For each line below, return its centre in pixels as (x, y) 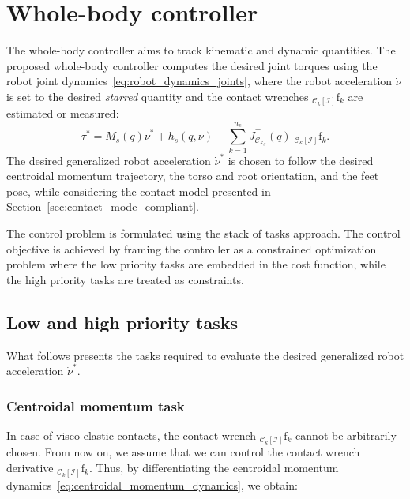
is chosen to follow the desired (301, 160)
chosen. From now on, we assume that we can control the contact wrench (183, 452)
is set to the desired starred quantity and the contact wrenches (158, 96)
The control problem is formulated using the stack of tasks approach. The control (203, 233)
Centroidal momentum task (96, 405)
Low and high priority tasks (122, 322)
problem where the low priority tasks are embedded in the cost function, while (196, 264)
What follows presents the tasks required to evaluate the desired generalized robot (205, 355)
